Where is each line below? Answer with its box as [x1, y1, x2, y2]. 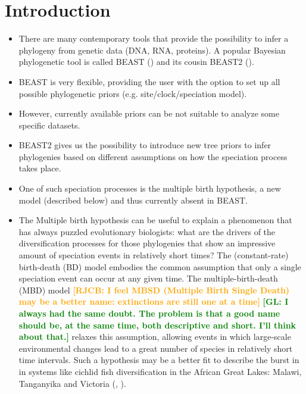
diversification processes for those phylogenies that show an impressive [18, 237, 276, 249]
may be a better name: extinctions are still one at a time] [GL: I [18, 295, 289, 308]
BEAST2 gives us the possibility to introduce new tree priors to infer [18, 139, 271, 151]
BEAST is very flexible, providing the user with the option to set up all [18, 75, 280, 87]
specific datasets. [18, 118, 80, 131]
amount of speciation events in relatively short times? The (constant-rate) [18, 249, 289, 261]
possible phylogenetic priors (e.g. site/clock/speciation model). [18, 87, 247, 99]
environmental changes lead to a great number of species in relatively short [18, 342, 293, 354]
